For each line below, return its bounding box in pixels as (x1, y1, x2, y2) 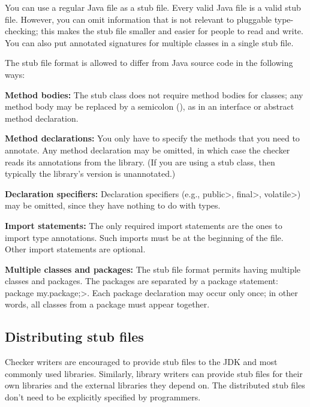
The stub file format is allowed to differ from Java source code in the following (5, 56, 293, 69)
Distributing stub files (5, 327, 144, 346)
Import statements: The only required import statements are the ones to (5, 219, 282, 231)
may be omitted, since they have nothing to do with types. (5, 199, 221, 212)
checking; (5, 25, 38, 37)
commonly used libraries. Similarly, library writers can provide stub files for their (5, 367, 303, 379)
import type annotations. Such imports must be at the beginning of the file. (5, 231, 284, 243)
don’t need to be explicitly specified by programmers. (5, 391, 201, 403)
